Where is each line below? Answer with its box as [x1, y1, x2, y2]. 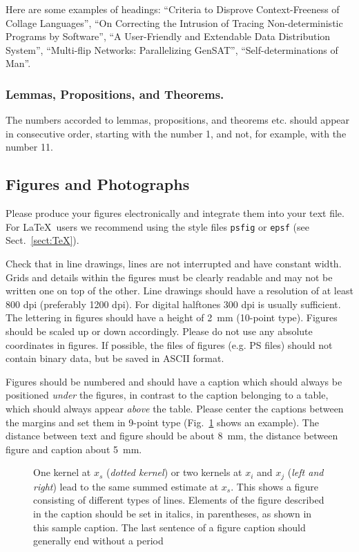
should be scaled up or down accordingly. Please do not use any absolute [6, 323, 313, 338]
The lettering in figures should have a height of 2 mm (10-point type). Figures [6, 310, 338, 325]
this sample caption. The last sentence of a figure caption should [33, 520, 306, 534]
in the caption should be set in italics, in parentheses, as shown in [33, 506, 312, 520]
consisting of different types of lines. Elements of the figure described [33, 493, 324, 507]
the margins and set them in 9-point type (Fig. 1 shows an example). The [6, 415, 319, 429]
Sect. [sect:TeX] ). [6, 233, 79, 247]
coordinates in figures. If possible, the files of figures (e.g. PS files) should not [6, 337, 333, 352]
